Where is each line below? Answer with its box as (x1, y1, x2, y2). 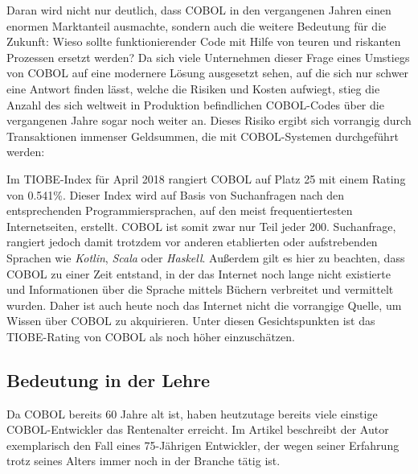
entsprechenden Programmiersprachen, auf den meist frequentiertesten (6, 202, 353, 219)
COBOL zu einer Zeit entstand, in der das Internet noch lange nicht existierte (6, 265, 391, 282)
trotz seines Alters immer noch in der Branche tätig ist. (6, 452, 281, 469)
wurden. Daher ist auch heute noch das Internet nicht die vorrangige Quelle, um (6, 296, 402, 313)
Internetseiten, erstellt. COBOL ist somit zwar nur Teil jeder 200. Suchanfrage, (6, 217, 396, 234)
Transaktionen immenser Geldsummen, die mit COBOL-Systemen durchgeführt (6, 127, 399, 144)
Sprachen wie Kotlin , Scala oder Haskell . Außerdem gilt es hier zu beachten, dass (6, 249, 405, 266)
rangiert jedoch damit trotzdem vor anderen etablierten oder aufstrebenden (6, 233, 378, 250)
